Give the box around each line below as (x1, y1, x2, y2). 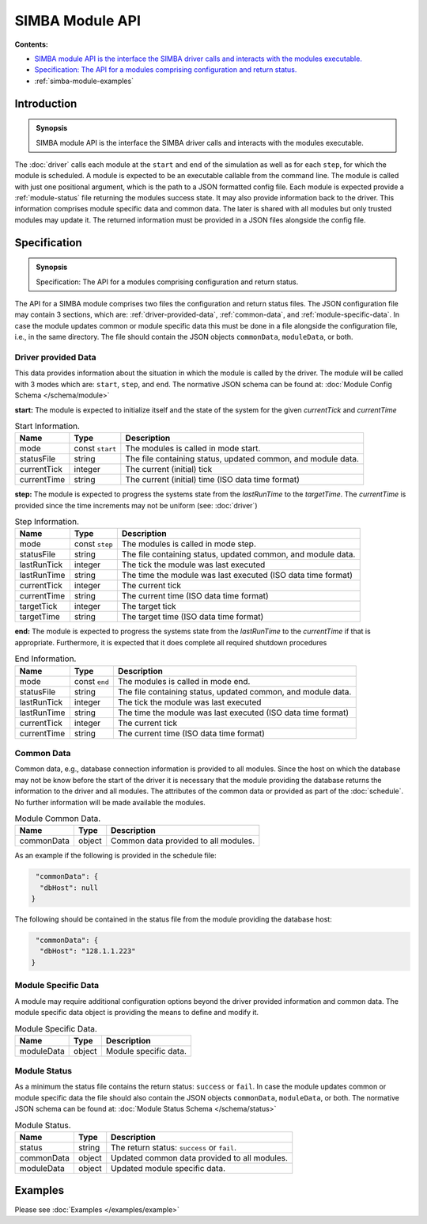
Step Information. (14, 516, 79, 527)
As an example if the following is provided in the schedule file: (14, 851, 217, 861)
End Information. (14, 653, 77, 664)
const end (74, 675, 110, 686)
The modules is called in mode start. (125, 443, 261, 454)
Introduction (14, 97, 77, 110)
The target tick (121, 601, 177, 612)
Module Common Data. (14, 813, 101, 824)
